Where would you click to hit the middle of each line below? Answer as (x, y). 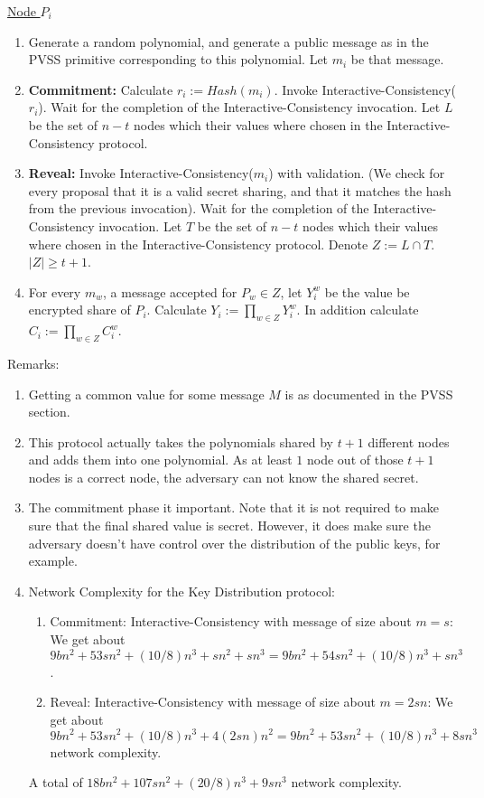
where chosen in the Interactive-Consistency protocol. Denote (198, 244)
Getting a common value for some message (146, 394)
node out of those (355, 460)
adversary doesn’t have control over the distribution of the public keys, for (234, 543)
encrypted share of (79, 310)
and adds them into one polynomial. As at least (160, 460)
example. (53, 561)
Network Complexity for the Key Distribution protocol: (181, 591)
